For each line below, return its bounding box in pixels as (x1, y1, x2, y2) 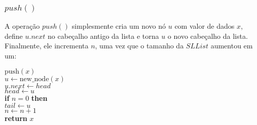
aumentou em (210, 40, 253, 51)
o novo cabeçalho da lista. (167, 30, 248, 41)
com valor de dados (174, 21, 235, 31)
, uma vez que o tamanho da (95, 40, 184, 51)
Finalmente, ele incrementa (5, 40, 89, 51)
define (5, 30, 23, 41)
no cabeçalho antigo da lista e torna (48, 30, 159, 41)
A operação (5, 21, 40, 31)
